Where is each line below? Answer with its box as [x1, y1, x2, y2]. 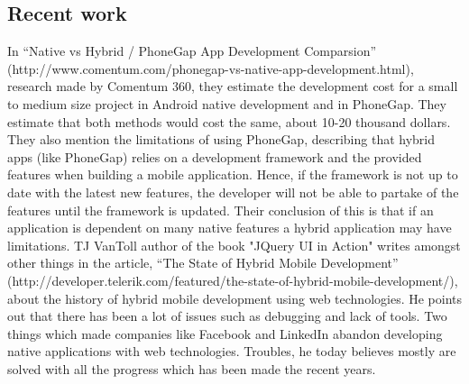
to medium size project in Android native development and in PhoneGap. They [7, 94, 446, 113]
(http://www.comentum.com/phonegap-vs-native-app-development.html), [7, 59, 414, 78]
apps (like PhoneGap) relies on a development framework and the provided [7, 147, 422, 166]
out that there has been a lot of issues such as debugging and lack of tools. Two [7, 306, 447, 325]
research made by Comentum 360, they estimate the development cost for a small [7, 77, 458, 96]
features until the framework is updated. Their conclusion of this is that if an [7, 200, 434, 219]
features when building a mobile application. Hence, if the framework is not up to [7, 165, 458, 184]
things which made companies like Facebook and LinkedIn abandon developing [7, 324, 443, 343]
